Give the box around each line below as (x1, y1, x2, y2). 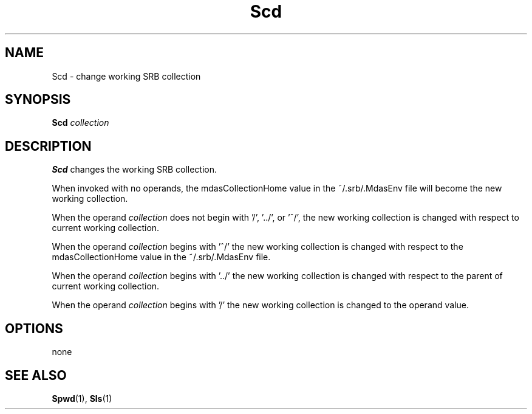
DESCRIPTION (5, 138, 92, 154)
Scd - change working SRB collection (52, 71, 201, 81)
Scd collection (52, 117, 109, 128)
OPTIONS (5, 320, 63, 336)
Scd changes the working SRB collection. (52, 164, 217, 175)
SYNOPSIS (5, 92, 71, 108)
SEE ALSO (5, 367, 67, 383)
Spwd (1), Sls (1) (52, 393, 112, 404)
